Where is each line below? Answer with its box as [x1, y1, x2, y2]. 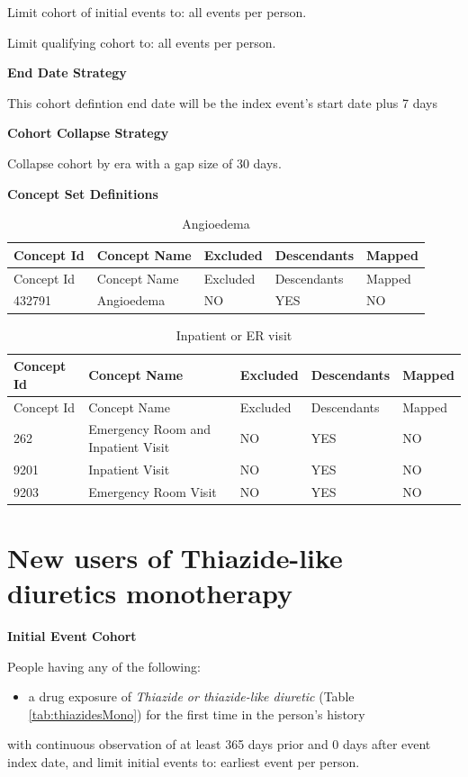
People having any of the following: [7, 656, 201, 675]
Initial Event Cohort [7, 627, 137, 646]
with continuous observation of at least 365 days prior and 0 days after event [7, 735, 431, 754]
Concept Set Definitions [7, 184, 158, 203]
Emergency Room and [88, 420, 211, 438]
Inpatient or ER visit [175, 325, 292, 344]
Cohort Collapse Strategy [7, 123, 169, 142]
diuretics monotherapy [7, 574, 292, 611]
